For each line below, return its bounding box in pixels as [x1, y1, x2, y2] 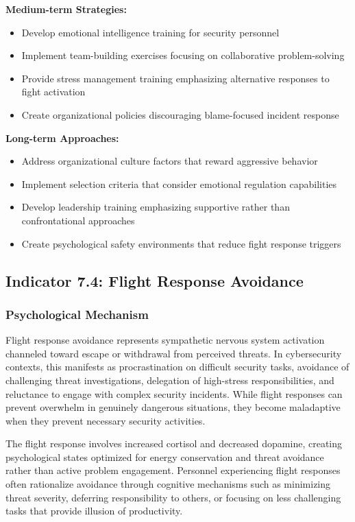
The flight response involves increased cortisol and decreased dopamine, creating [5, 436, 343, 451]
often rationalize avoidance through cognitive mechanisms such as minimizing [5, 477, 331, 491]
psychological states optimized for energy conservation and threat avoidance [5, 449, 324, 464]
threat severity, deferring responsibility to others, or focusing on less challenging [5, 490, 341, 504]
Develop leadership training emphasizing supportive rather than [21, 200, 290, 214]
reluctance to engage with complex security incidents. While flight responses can [5, 386, 343, 401]
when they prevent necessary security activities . [5, 413, 206, 427]
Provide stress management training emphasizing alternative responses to [21, 71, 330, 85]
